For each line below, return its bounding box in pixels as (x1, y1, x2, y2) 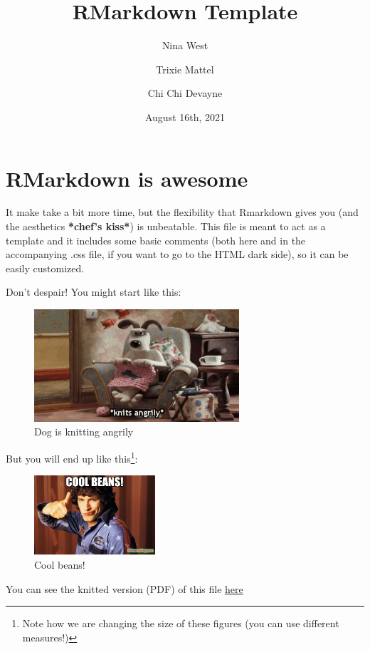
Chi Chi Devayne (147, 86, 223, 100)
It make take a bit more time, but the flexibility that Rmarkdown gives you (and (6, 205, 359, 220)
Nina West (162, 38, 208, 53)
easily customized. (6, 260, 85, 275)
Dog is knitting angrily (34, 424, 134, 439)
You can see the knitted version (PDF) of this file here (6, 581, 243, 596)
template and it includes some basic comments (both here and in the (6, 232, 306, 247)
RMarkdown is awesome (6, 163, 248, 192)
